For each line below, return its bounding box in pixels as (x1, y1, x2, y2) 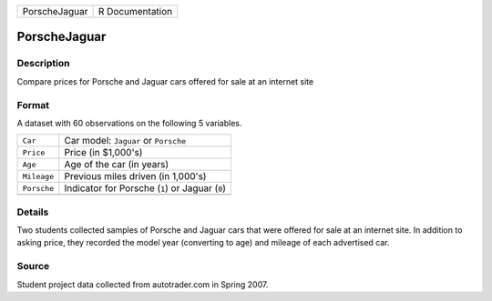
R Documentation (97, 5, 173, 17)
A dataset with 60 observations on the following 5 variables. (16, 117, 242, 128)
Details (16, 206, 49, 218)
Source (16, 260, 50, 273)
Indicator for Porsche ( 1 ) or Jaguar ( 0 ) (64, 182, 227, 195)
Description (16, 57, 70, 70)
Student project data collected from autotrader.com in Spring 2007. (16, 278, 269, 290)
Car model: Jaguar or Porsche (64, 135, 187, 147)
